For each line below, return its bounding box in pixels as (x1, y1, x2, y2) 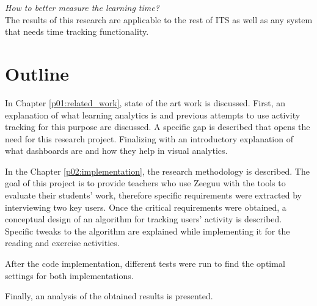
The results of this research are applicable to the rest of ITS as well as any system (5, 13, 313, 26)
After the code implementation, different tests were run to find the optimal (5, 257, 285, 270)
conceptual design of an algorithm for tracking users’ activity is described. (5, 213, 282, 225)
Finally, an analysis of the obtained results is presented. (5, 290, 213, 302)
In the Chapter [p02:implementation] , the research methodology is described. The (5, 164, 310, 177)
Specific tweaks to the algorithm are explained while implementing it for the (5, 224, 290, 237)
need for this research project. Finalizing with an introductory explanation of (5, 132, 293, 145)
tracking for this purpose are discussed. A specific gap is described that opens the (5, 120, 310, 133)
